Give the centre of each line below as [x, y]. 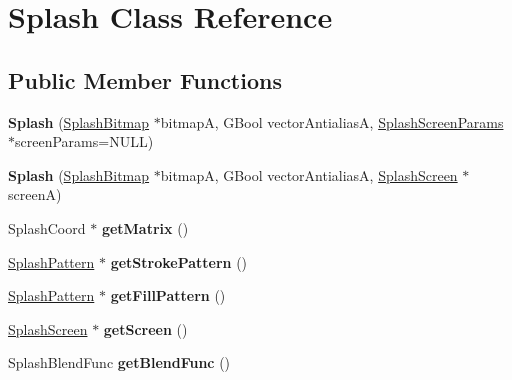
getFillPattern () [168, 295]
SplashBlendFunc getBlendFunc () [119, 362]
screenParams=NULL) [84, 141]
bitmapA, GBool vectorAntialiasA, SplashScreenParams [332, 121]
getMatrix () [145, 227]
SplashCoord [47, 227]
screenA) [35, 194]
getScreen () [145, 328]
